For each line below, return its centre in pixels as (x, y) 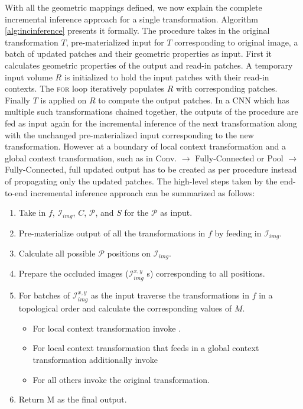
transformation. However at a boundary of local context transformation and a (146, 146)
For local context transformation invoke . (107, 328)
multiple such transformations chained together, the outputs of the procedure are (151, 111)
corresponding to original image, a (236, 42)
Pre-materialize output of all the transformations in (112, 233)
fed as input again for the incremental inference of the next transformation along (151, 123)
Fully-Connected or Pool (239, 158)
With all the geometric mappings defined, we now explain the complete (133, 7)
